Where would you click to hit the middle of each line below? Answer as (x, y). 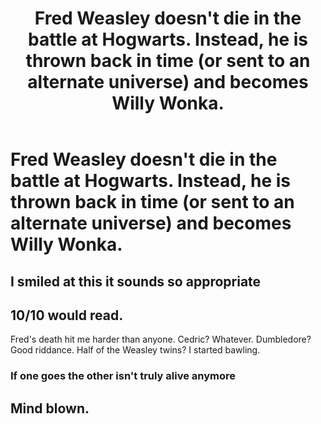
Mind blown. (50, 408)
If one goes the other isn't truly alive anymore (123, 376)
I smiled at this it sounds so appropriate (136, 281)
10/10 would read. (67, 315)
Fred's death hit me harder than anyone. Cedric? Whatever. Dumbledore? (161, 339)
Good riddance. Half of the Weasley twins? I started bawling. (135, 350)
